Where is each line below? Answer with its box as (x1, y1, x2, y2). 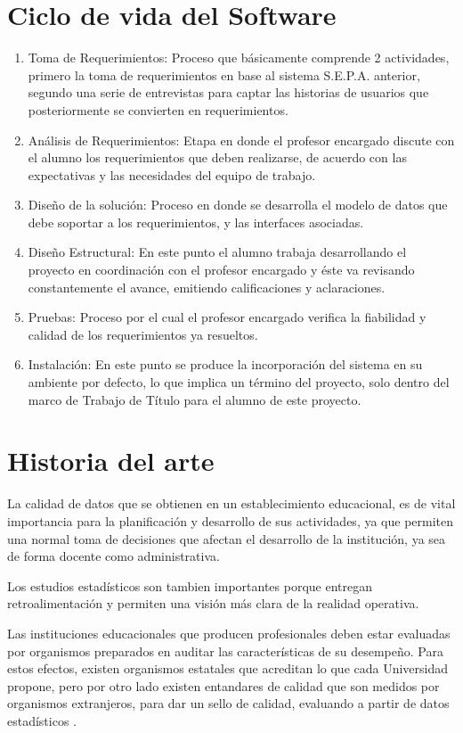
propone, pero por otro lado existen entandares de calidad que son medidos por (7, 676, 440, 695)
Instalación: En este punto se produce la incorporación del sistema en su (28, 355, 423, 374)
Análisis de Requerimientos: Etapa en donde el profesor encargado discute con (28, 130, 455, 149)
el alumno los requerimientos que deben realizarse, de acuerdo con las (28, 148, 407, 167)
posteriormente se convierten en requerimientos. (28, 100, 288, 119)
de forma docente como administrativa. (7, 547, 220, 565)
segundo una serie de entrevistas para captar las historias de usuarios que (28, 83, 429, 102)
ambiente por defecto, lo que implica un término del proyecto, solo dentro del (28, 373, 450, 391)
